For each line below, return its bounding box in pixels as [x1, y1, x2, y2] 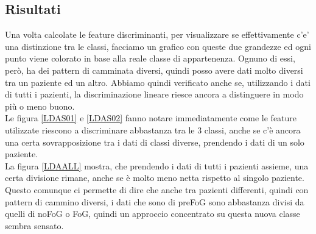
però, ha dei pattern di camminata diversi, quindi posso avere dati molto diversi [5, 63, 303, 76]
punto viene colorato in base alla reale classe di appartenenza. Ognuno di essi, [5, 52, 295, 65]
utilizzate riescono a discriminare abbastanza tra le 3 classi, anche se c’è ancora [5, 123, 301, 136]
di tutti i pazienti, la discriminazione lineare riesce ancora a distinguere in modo [5, 88, 304, 101]
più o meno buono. [5, 99, 75, 112]
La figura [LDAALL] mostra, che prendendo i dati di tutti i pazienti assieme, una [5, 159, 309, 172]
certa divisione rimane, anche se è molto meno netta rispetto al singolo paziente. [5, 171, 304, 184]
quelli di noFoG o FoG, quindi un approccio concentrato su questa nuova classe [5, 207, 300, 220]
